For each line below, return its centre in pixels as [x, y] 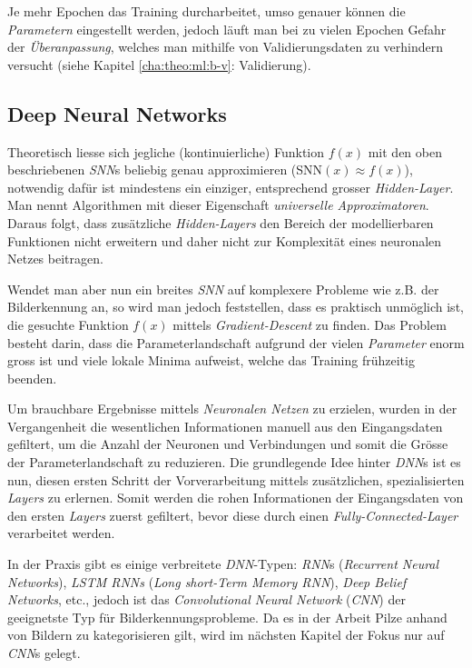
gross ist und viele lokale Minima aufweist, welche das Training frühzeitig [211, 360]
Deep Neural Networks [117, 113]
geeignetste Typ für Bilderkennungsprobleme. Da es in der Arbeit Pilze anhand [227, 617]
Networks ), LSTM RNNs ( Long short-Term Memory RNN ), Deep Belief [207, 581]
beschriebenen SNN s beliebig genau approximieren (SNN [165, 169]
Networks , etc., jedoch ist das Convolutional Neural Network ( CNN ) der [206, 599]
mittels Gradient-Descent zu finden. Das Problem [310, 324]
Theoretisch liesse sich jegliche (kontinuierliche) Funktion [166, 151]
